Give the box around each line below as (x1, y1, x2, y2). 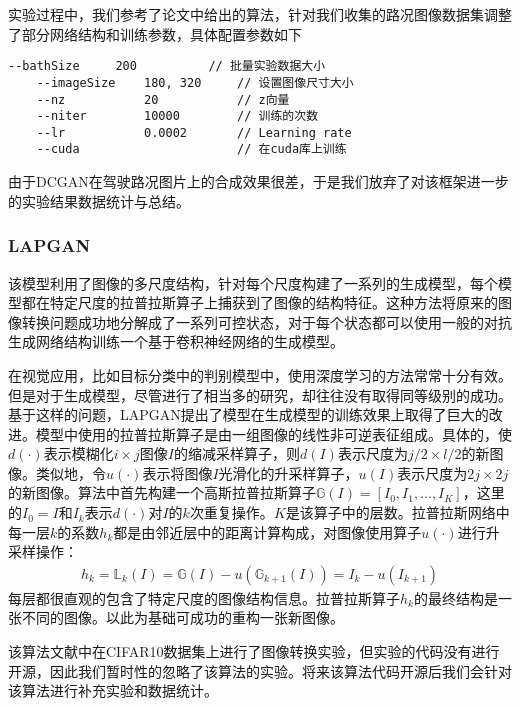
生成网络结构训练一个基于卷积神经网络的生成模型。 (8, 331, 344, 352)
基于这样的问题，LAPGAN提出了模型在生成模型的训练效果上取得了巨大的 (8, 404, 489, 425)
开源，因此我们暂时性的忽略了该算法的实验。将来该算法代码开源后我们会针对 (8, 660, 512, 681)
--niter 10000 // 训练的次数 (36, 109, 319, 124)
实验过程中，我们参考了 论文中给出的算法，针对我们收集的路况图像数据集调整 (8, 4, 512, 24)
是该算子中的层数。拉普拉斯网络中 (285, 502, 510, 523)
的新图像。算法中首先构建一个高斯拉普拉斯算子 (8, 482, 316, 503)
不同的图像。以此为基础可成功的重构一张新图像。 (21, 607, 344, 628)
